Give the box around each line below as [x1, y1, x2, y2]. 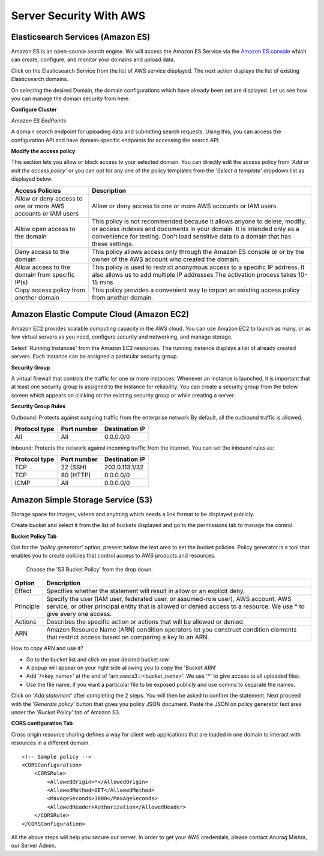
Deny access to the [14, 247, 70, 256]
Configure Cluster [11, 106, 57, 113]
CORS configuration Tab [11, 720, 73, 727]
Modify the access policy [11, 147, 76, 154]
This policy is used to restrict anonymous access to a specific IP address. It [92, 263, 305, 271]
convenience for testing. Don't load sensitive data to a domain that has [92, 232, 292, 240]
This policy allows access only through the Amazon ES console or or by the [92, 247, 305, 256]
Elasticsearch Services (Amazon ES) [11, 32, 151, 42]
